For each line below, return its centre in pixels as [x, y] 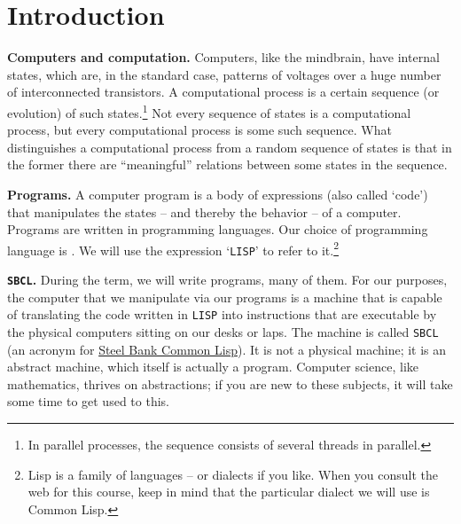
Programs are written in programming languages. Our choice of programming [218, 229]
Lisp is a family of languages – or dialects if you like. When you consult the [233, 474]
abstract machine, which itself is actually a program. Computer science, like [213, 367]
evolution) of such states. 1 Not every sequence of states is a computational [209, 111]
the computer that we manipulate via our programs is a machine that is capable [225, 297]
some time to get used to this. [88, 401]
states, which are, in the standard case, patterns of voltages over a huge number [224, 74]
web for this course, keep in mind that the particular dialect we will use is [229, 492]
